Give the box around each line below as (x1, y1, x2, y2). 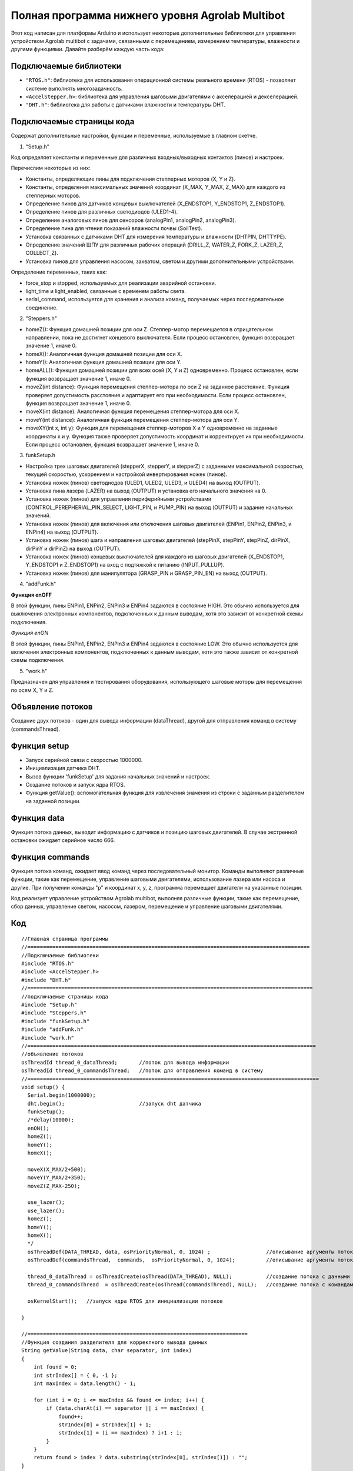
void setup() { (21, 1083, 65, 1090)
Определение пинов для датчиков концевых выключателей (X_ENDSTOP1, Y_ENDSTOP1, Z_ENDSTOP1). (25, 200, 286, 207)
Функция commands (11, 852, 90, 862)
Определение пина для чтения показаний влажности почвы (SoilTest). (25, 225, 203, 232)
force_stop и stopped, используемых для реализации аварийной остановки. (25, 279, 217, 287)
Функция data (11, 813, 65, 823)
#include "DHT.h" (21, 977, 71, 983)
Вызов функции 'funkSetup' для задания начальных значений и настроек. (25, 773, 211, 780)
